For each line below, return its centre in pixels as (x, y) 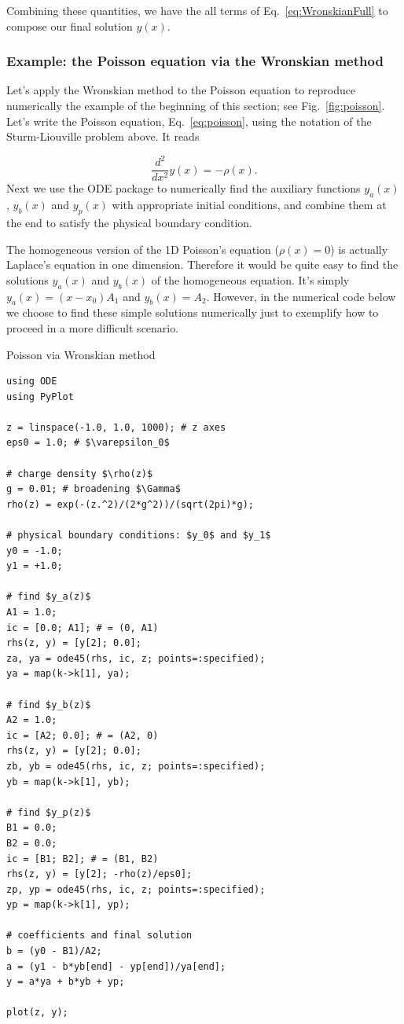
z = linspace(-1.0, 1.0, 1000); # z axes (116, 427)
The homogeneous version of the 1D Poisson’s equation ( (143, 249)
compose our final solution (70, 26)
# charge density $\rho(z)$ (80, 473)
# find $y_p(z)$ (49, 812)
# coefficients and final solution (99, 936)
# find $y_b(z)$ (49, 705)
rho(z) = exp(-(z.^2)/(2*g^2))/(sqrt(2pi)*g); (130, 504)
